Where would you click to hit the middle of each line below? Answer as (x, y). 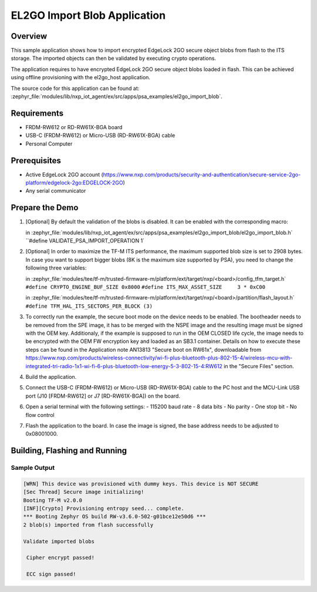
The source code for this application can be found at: (75, 88)
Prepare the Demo (45, 208)
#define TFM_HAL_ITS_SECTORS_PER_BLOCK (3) (89, 306)
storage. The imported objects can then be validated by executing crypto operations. (114, 58)
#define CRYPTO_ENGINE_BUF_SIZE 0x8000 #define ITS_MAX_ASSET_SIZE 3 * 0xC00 (145, 287)
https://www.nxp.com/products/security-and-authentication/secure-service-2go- (202, 174)
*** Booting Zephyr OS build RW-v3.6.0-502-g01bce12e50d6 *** (114, 517)
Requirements (37, 113)
